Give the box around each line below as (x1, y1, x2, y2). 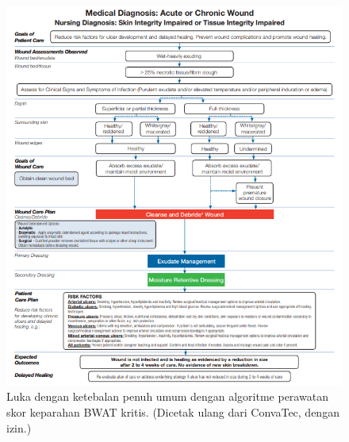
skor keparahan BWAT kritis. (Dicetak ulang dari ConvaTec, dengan (6, 404, 339, 421)
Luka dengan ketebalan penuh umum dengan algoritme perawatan (6, 388, 328, 405)
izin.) (6, 419, 32, 436)
